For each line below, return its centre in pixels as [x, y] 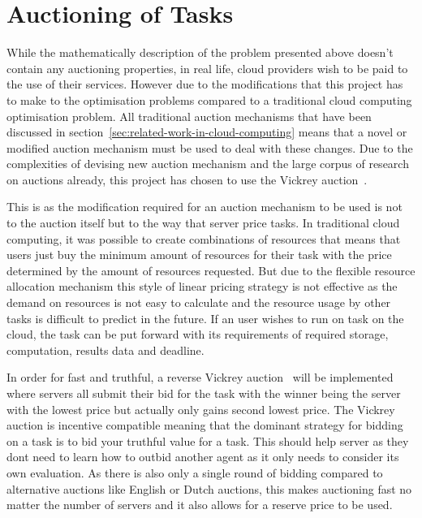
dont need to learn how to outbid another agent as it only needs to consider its [203, 457]
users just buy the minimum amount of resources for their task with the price [199, 255]
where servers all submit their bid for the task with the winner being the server [204, 393]
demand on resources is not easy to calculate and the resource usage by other [199, 302]
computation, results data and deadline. [105, 350]
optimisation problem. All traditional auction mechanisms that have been [189, 116]
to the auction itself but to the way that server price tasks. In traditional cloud [203, 223]
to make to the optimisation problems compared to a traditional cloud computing [209, 99]
